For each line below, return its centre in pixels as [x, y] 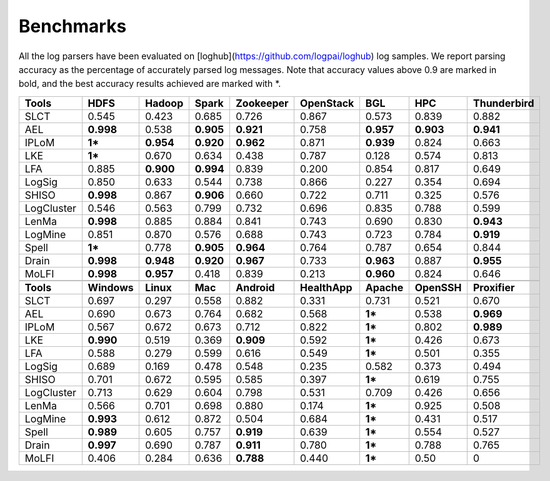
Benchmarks [72, 26]
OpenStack [327, 103]
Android [255, 287]
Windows [110, 287]
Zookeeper [262, 103]
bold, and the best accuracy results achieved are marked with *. [150, 84]
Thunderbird [503, 103]
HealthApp [326, 287]
